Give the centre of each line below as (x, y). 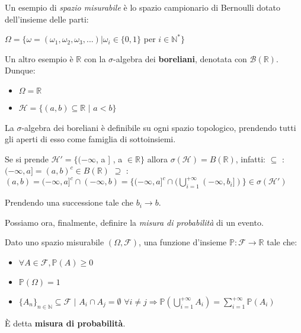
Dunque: (20, 70)
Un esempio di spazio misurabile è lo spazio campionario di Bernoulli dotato (143, 7)
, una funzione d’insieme (183, 242)
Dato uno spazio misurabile (55, 242)
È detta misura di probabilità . (65, 323)
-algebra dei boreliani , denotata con (180, 58)
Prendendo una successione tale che (69, 202)
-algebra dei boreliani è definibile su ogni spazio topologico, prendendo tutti (159, 127)
